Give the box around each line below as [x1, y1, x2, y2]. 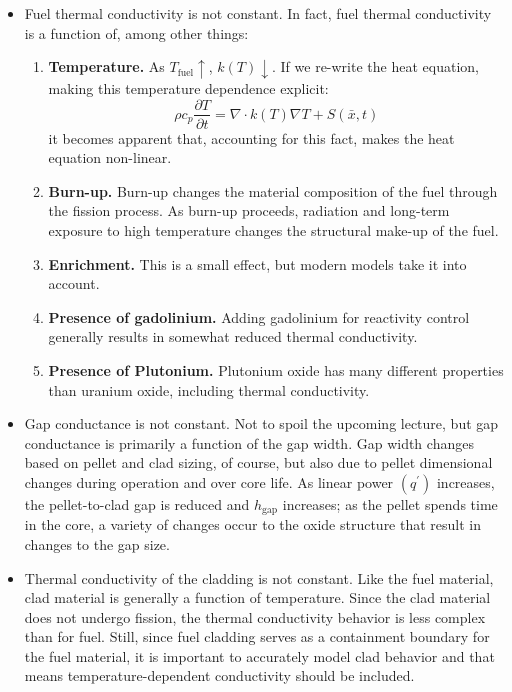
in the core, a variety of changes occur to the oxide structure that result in [24, 514, 482, 535]
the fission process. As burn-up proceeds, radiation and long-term [48, 200, 450, 221]
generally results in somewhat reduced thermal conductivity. [48, 326, 418, 347]
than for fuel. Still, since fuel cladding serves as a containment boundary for [24, 626, 490, 647]
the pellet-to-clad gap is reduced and [24, 493, 250, 514]
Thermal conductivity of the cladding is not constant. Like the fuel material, [24, 567, 494, 588]
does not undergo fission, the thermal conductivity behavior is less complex [24, 606, 486, 627]
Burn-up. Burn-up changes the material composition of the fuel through [48, 180, 498, 201]
